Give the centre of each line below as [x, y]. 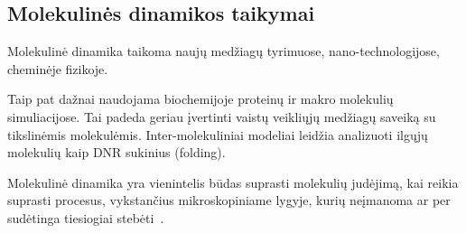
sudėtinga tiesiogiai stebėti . [86, 217]
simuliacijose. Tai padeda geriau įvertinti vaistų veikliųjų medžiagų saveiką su [222, 116]
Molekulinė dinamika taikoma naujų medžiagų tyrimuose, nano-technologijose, [224, 51]
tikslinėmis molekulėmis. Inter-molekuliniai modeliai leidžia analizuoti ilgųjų [218, 134]
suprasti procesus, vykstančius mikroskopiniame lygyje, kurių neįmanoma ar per [229, 200]
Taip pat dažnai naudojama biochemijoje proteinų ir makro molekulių [200, 99]
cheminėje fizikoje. [58, 68]
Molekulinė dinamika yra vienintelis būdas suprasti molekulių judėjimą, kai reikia [233, 182]
